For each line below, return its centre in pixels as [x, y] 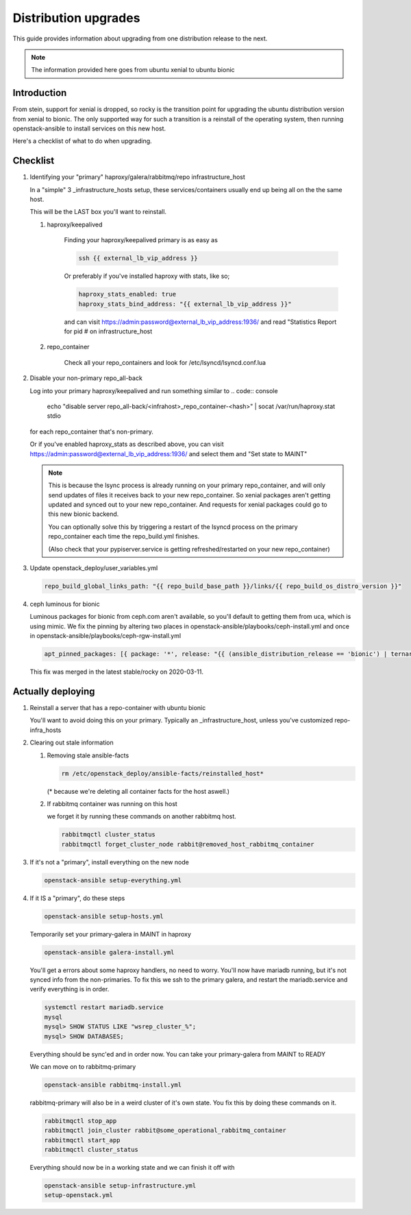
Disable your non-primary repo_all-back [86, 378]
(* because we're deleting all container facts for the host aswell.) [138, 791]
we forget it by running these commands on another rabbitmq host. [141, 816]
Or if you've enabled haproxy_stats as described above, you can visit [127, 444]
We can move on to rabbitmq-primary [83, 1066]
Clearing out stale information [72, 743]
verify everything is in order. [70, 989]
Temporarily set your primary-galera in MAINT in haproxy [111, 934]
